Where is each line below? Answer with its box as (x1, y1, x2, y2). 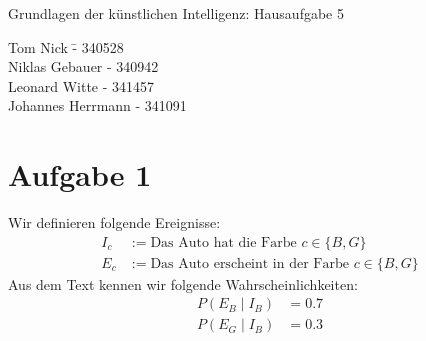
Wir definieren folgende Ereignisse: (8, 212, 221, 233)
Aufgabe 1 (8, 154, 152, 195)
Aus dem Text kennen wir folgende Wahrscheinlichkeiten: (8, 273, 358, 294)
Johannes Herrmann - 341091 (8, 95, 187, 116)
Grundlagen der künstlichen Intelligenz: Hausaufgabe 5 (8, 3, 344, 23)
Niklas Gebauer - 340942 (8, 56, 159, 77)
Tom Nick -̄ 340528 (8, 36, 124, 57)
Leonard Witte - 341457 (8, 75, 155, 96)
